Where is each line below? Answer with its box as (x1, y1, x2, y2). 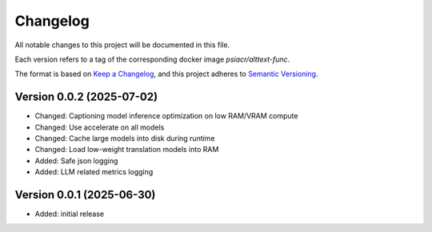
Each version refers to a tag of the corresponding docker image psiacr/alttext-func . (14, 54, 290, 64)
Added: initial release (34, 209, 105, 219)
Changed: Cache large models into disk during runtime (34, 134, 215, 143)
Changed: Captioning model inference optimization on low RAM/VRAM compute (34, 111, 298, 121)
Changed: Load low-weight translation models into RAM (34, 145, 219, 154)
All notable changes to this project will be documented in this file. (14, 40, 230, 50)
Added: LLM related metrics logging (34, 167, 154, 177)
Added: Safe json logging (34, 156, 118, 166)
